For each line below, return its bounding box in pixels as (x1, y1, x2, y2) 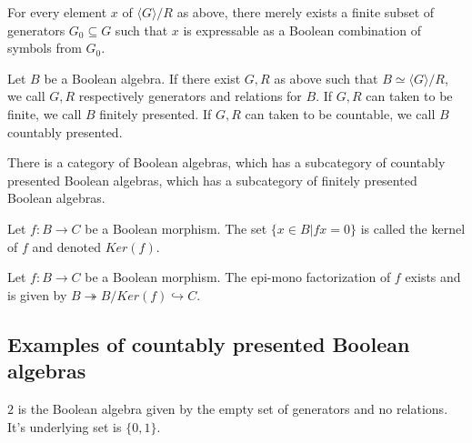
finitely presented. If (99, 104, 212, 123)
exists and (405, 267, 461, 287)
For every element (7, 3, 107, 21)
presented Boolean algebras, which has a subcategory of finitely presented (7, 170, 417, 189)
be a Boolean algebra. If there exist (44, 68, 241, 87)
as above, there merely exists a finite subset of (176, 3, 435, 21)
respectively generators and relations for (78, 86, 302, 106)
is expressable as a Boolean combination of (183, 20, 421, 39)
